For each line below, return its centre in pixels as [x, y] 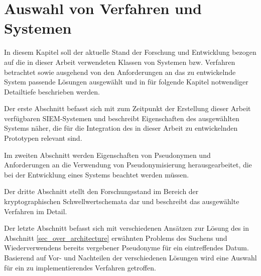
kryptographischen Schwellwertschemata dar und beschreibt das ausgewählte [122, 201]
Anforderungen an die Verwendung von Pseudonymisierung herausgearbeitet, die [128, 165]
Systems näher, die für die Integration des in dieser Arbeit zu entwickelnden [121, 128]
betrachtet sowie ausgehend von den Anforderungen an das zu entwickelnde [120, 72]
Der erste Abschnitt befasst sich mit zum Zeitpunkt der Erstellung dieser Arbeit [127, 108]
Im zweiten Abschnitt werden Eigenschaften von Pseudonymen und [107, 155]
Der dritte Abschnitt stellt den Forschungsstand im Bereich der [101, 191]
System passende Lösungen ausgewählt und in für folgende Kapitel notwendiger [126, 82]
